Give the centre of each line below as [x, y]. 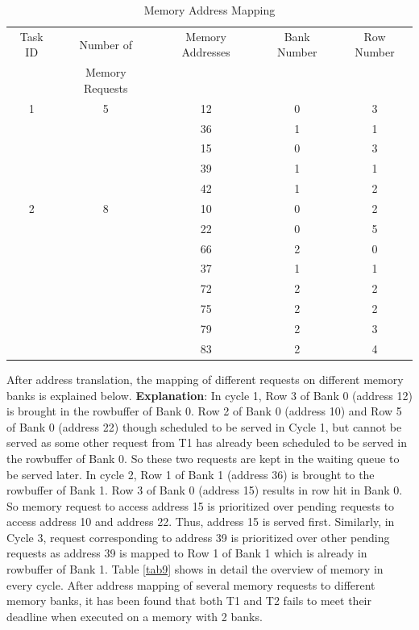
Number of [106, 44]
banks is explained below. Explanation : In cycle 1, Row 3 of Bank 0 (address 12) [209, 395]
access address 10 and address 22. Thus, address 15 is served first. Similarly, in [201, 522]
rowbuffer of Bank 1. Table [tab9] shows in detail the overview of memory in [195, 569]
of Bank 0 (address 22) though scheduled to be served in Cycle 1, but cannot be [204, 426]
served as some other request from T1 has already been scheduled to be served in [207, 442]
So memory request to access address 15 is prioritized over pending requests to [201, 505]
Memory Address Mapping [209, 10]
